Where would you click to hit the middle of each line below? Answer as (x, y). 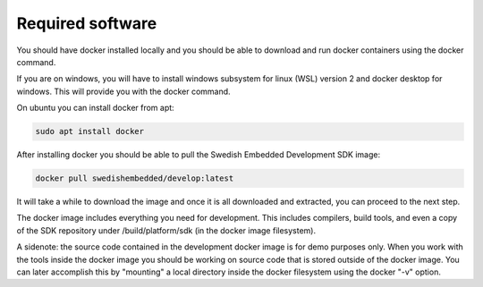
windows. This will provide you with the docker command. (124, 91)
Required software (87, 23)
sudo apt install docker (90, 131)
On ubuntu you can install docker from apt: (95, 108)
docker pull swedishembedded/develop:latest (135, 178)
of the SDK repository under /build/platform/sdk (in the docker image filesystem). (166, 230)
